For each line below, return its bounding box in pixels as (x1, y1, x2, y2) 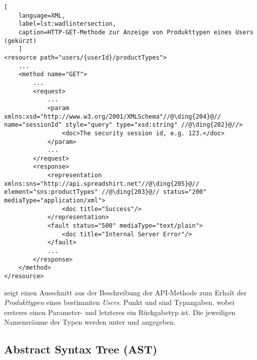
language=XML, (18, 12, 66, 19)
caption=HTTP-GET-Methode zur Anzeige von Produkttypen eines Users (18, 28, 253, 36)
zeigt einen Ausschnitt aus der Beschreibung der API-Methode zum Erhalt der (4, 287, 247, 297)
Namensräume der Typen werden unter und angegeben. (4, 317, 176, 327)
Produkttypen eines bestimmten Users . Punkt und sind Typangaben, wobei (4, 297, 235, 307)
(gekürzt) (4, 37, 37, 44)
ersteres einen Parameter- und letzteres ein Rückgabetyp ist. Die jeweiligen (4, 306, 236, 317)
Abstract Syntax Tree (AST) (4, 341, 158, 357)
